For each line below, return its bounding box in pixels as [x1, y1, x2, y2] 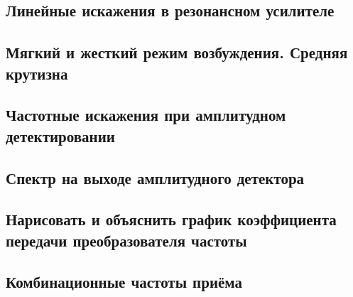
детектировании [6, 124, 115, 146]
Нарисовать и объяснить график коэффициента [6, 208, 337, 230]
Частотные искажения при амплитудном [6, 104, 286, 126]
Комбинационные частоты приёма [6, 271, 242, 293]
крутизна [6, 62, 68, 84]
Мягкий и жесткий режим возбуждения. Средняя [6, 41, 348, 63]
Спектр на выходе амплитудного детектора [6, 166, 305, 188]
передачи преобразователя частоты [6, 229, 247, 251]
